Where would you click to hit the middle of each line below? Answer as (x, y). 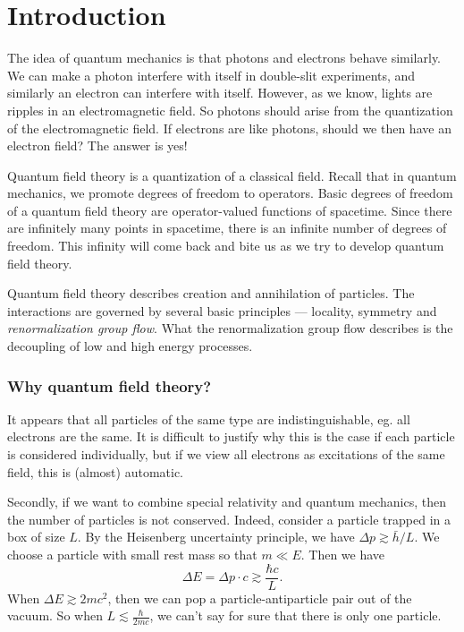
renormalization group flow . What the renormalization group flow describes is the (230, 328)
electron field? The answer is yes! (97, 145)
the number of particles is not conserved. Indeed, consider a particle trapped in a (229, 519)
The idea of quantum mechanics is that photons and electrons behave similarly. (224, 58)
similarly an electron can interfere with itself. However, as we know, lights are (220, 93)
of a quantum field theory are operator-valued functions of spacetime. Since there (230, 210)
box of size (36, 537)
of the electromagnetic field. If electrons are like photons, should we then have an (229, 128)
